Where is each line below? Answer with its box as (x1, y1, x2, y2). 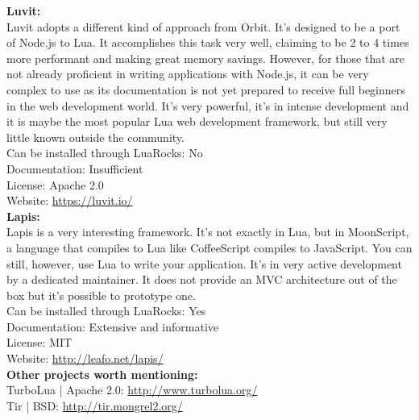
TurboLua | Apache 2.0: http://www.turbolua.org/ (6, 381, 258, 398)
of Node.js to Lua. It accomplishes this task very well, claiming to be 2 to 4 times (6, 34, 409, 51)
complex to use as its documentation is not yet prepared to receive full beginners (6, 81, 405, 98)
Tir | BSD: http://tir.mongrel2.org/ (6, 397, 183, 414)
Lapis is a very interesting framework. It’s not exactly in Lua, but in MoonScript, (6, 223, 409, 240)
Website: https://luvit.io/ (6, 192, 133, 209)
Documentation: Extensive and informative (6, 318, 219, 335)
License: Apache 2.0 (6, 176, 104, 193)
